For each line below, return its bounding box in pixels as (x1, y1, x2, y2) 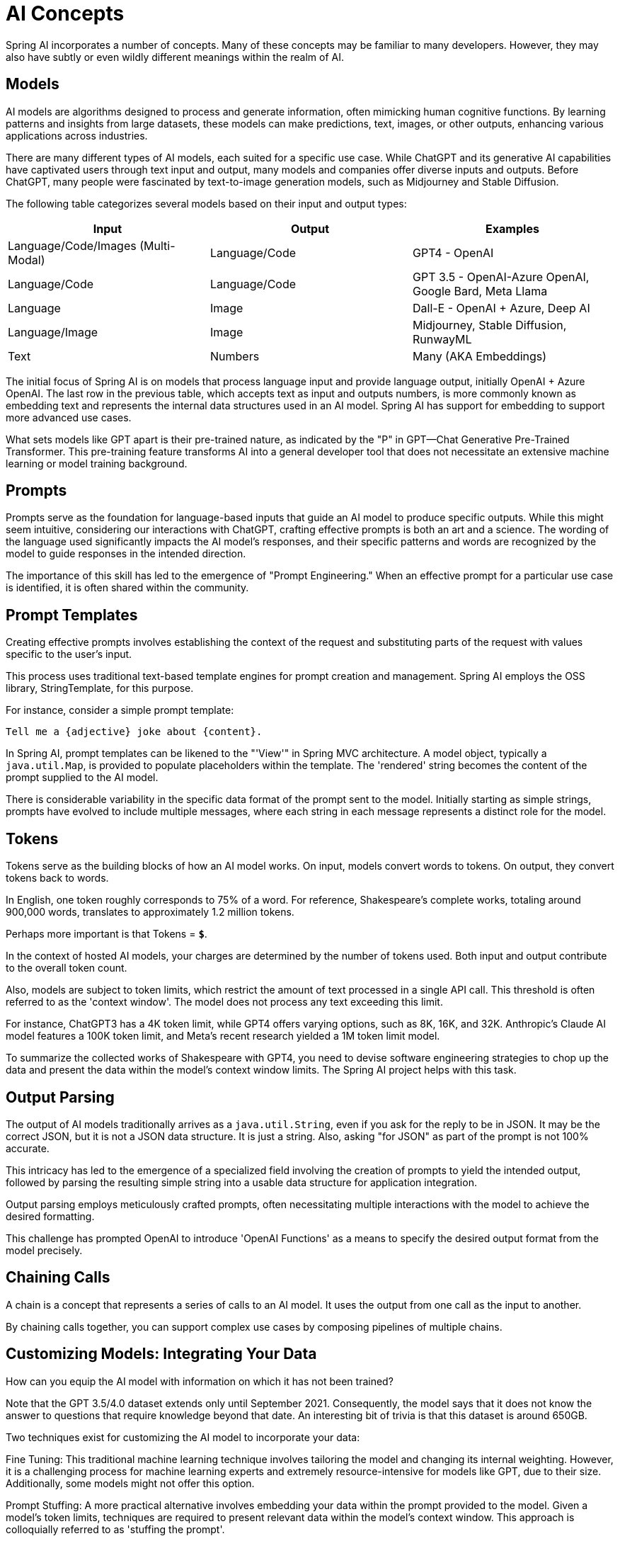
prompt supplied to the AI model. (6, 771, 159, 784)
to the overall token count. (6, 962, 127, 974)
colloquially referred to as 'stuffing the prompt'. (6, 1523, 225, 1535)
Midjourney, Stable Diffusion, (412, 317, 567, 332)
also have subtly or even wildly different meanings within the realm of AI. (6, 50, 345, 63)
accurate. (6, 1142, 50, 1154)
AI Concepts (6, 1, 125, 25)
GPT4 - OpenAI (412, 245, 494, 260)
